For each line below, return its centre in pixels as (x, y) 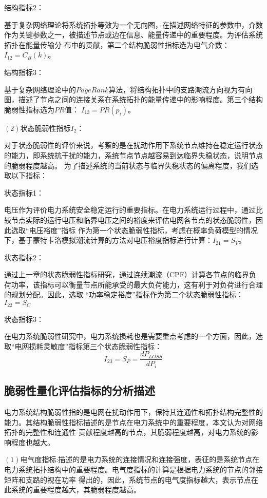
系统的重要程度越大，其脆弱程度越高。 (76, 490)
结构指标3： (24, 72)
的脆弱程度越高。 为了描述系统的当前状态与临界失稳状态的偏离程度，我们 (128, 165)
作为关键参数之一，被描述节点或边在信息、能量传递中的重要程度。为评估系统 (133, 35)
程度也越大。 (33, 442)
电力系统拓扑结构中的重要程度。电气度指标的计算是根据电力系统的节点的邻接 (133, 469)
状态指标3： (24, 319)
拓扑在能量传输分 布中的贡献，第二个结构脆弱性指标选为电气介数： (117, 44)
